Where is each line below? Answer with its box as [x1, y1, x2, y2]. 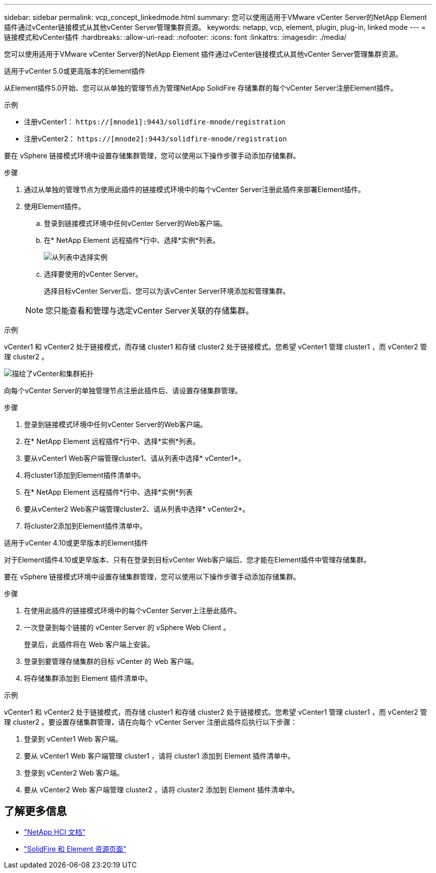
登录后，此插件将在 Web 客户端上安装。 [24, 640, 154, 649]
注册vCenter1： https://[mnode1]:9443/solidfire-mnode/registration [24, 117, 286, 126]
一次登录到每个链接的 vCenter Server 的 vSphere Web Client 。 [24, 623, 230, 632]
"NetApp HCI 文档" [24, 827, 86, 836]
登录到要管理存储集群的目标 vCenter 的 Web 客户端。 [24, 657, 198, 665]
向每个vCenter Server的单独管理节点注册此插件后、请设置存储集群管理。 [4, 386, 242, 395]
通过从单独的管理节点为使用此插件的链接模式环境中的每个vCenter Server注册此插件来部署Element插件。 [24, 185, 365, 194]
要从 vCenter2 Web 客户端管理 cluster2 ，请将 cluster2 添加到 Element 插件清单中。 [24, 785, 299, 794]
